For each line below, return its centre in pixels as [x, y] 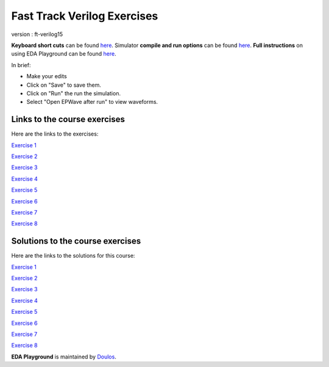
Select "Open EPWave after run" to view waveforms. [92, 102]
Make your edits [47, 76]
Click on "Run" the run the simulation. [74, 93]
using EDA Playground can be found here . [64, 54]
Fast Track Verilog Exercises [85, 16]
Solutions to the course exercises [76, 241]
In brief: [21, 65]
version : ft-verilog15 [37, 34]
